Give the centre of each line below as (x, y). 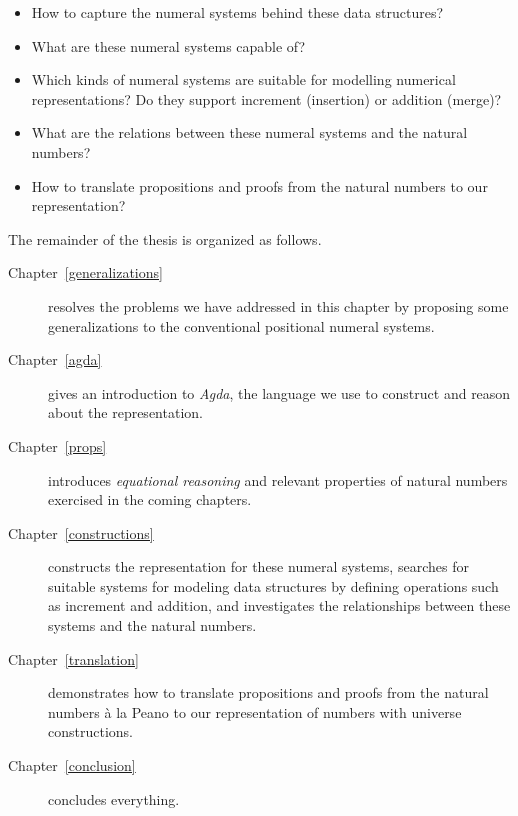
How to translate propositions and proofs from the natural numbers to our (259, 185)
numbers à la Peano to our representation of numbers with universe (255, 711)
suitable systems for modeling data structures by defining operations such (273, 585)
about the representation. (125, 412)
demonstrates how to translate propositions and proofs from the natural (268, 692)
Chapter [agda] (55, 359)
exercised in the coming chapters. (150, 499)
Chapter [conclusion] (72, 765)
